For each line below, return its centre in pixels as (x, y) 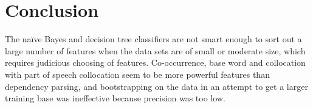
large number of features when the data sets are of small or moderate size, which (155, 50)
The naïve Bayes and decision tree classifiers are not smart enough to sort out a (153, 39)
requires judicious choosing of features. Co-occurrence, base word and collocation (155, 62)
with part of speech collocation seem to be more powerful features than (137, 74)
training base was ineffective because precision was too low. (115, 98)
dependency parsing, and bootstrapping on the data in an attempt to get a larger (156, 86)
